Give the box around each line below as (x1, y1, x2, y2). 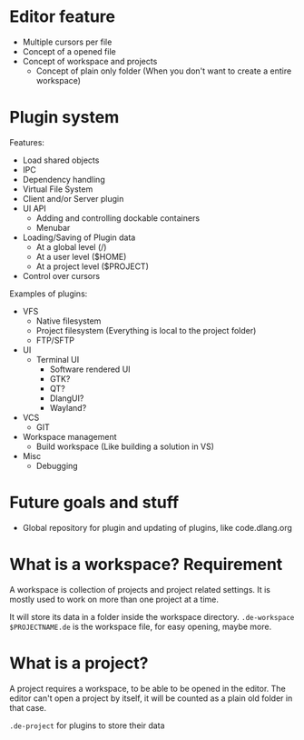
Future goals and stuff (9, 493, 180, 513)
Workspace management (22, 431, 117, 442)
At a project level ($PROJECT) (35, 261, 150, 272)
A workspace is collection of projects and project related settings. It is (9, 584, 270, 595)
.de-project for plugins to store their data (9, 720, 165, 731)
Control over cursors (22, 270, 101, 281)
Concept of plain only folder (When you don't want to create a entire (35, 65, 292, 76)
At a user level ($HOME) (35, 251, 127, 262)
